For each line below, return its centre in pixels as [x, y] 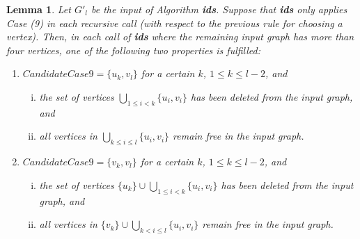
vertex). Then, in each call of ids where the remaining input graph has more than [180, 36]
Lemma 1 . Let [39, 9]
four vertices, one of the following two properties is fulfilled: [134, 50]
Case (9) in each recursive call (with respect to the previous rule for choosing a [174, 23]
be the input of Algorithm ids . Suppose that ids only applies [219, 9]
